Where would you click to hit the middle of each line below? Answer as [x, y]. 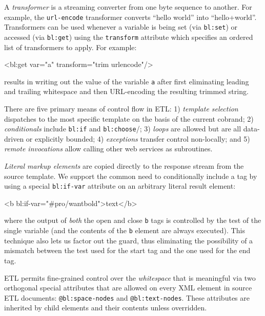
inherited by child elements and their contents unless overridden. [106, 308]
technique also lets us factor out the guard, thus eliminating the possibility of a [129, 240]
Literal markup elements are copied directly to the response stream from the [124, 166]
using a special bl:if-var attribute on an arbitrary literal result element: [120, 186]
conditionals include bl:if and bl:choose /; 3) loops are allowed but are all [123, 129]
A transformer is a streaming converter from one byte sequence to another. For [128, 7]
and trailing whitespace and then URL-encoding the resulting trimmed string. [126, 91]
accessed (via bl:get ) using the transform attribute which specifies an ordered [129, 37]
